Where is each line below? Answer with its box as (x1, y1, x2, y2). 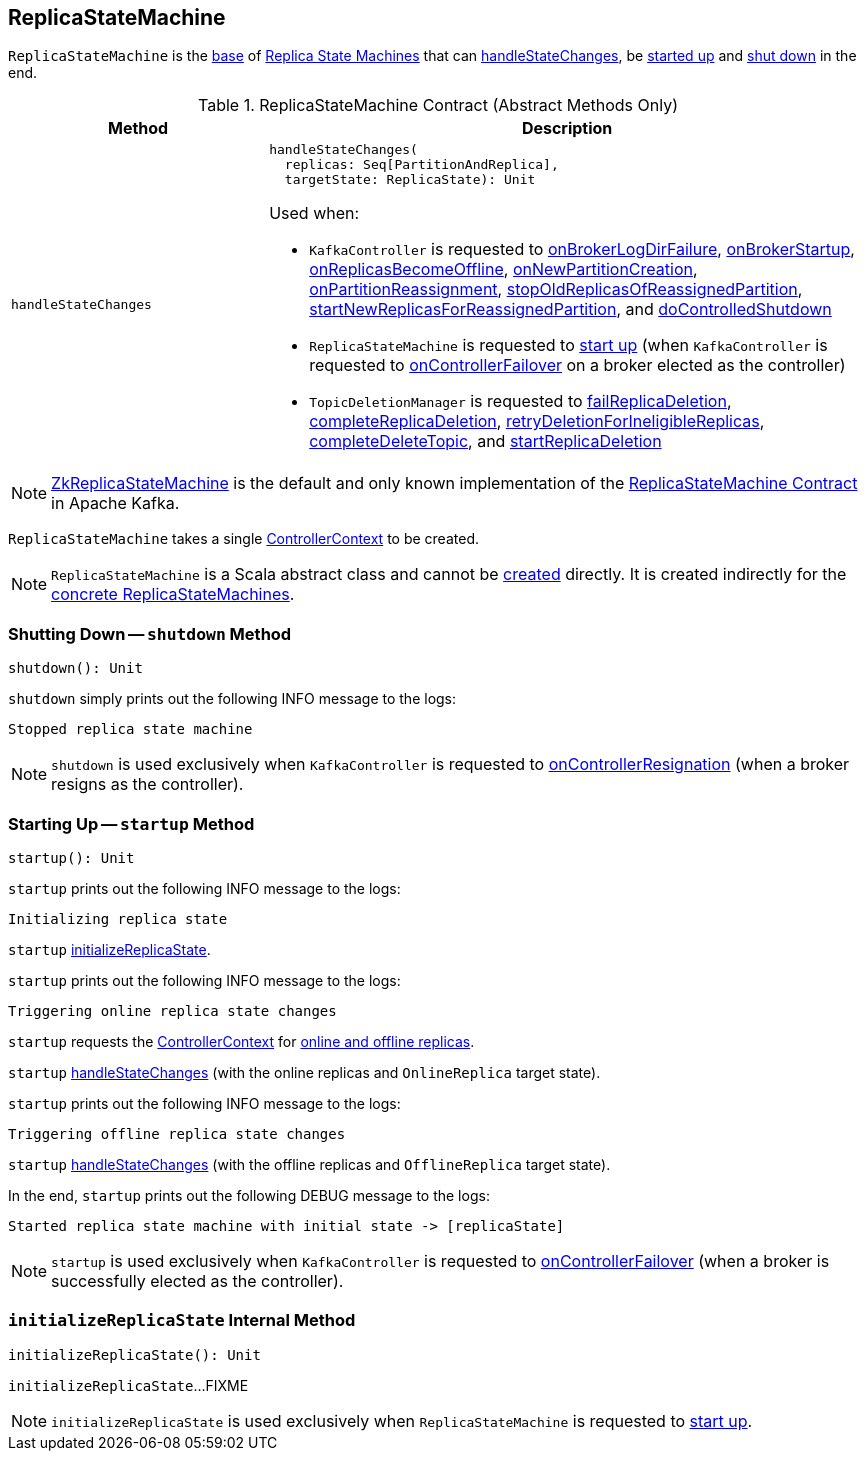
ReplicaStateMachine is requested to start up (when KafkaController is (309, 335, 828, 356)
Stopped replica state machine (8, 721, 253, 738)
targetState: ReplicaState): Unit (284, 172, 536, 188)
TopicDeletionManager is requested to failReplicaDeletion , (309, 391, 732, 412)
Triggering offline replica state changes (8, 1125, 346, 1142)
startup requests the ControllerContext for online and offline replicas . (8, 1032, 475, 1050)
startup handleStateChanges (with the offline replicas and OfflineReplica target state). (8, 1155, 611, 1173)
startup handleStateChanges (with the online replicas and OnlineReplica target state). (8, 1063, 601, 1081)
